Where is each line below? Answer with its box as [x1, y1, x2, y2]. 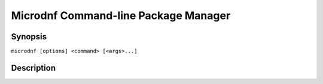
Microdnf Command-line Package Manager [11, 9, 231, 22]
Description [11, 63, 56, 73]
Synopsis [11, 32, 47, 42]
